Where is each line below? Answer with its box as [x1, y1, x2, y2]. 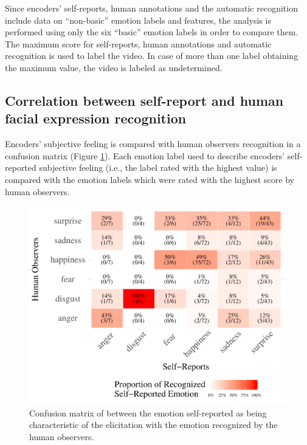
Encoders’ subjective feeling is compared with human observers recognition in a [5, 137, 301, 150]
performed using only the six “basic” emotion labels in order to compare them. [5, 26, 298, 38]
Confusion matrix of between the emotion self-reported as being [29, 406, 267, 419]
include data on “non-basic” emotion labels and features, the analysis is [5, 13, 272, 26]
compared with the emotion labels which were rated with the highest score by [5, 173, 294, 185]
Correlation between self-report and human [5, 91, 284, 109]
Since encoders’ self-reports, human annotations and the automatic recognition [5, 2, 298, 14]
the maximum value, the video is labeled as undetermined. [5, 61, 222, 74]
